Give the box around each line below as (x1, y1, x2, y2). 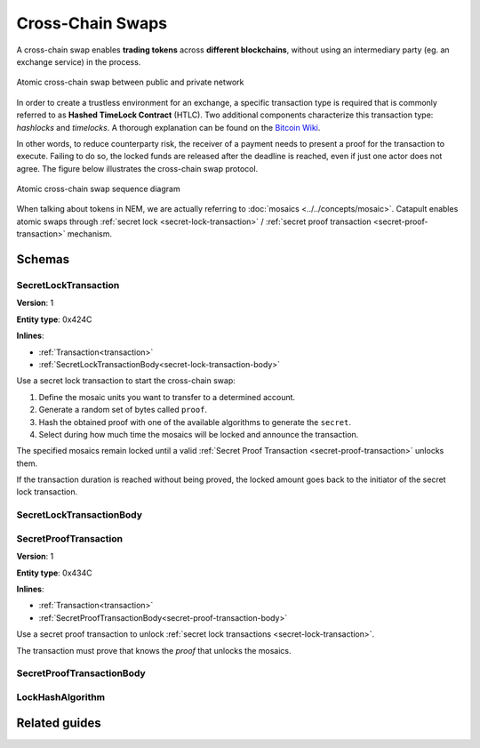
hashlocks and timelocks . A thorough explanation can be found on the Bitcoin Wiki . (16, 122, 321, 133)
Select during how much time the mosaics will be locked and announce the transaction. (38, 429, 359, 439)
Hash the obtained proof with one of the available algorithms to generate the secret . (38, 416, 351, 427)
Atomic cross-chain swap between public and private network (16, 76, 244, 88)
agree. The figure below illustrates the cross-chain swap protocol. (16, 163, 259, 173)
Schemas (16, 252, 70, 267)
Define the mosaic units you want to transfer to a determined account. (38, 391, 296, 402)
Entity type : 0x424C (16, 314, 92, 325)
